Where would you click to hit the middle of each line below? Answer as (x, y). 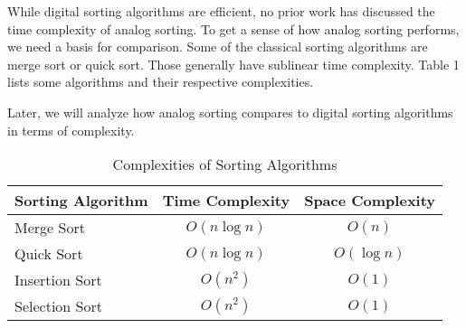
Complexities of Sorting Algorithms (225, 164)
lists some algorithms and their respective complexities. (161, 82)
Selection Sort (58, 306)
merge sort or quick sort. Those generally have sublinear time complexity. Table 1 (233, 64)
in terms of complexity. (71, 130)
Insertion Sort (58, 280)
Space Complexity (370, 201)
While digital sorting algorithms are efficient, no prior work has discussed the (221, 11)
